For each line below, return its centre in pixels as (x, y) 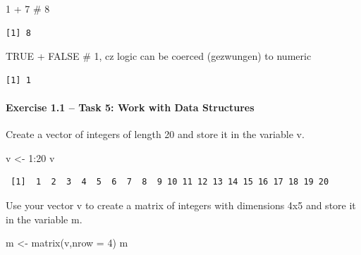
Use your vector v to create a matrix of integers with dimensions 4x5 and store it (181, 205)
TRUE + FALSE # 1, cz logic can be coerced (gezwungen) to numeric (159, 56)
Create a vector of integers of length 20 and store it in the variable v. (155, 134)
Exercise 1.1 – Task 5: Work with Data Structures (130, 107)
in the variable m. (44, 219)
